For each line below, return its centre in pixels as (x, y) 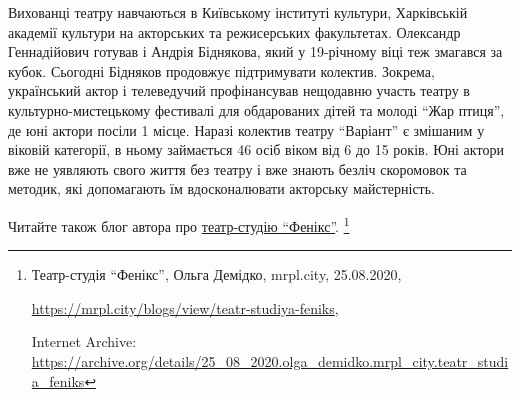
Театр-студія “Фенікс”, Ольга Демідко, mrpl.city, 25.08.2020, (216, 274)
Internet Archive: (84, 341)
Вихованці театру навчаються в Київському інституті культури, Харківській (238, 12)
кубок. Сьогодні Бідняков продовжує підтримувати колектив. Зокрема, (221, 70)
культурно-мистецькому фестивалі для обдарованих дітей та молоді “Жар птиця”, (256, 109)
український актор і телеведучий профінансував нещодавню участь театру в (239, 90)
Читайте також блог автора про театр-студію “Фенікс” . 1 (179, 224)
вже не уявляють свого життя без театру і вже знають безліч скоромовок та (237, 168)
